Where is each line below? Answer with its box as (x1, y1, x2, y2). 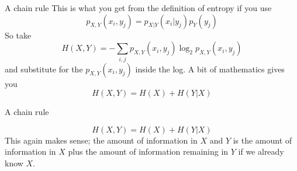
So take (5, 29, 32, 41)
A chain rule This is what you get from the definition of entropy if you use (5, 2, 272, 13)
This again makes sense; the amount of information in (5, 134, 198, 146)
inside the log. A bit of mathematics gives (135, 62, 285, 75)
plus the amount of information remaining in (68, 145, 229, 158)
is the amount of (233, 134, 292, 146)
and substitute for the (5, 62, 83, 75)
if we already (238, 145, 284, 158)
